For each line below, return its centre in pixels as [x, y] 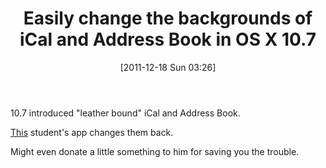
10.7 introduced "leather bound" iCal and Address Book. [125, 113]
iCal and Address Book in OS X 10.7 [168, 39]
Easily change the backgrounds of [168, 18]
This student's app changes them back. [92, 132]
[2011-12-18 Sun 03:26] [168, 67]
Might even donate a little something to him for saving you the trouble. [155, 151]
